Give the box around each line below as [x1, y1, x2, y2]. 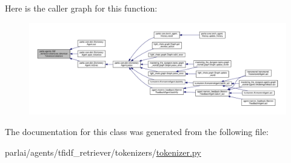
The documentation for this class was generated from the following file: [5, 125, 269, 137]
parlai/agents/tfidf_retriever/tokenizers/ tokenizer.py [5, 145, 201, 158]
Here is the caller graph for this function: [5, 2, 158, 14]
